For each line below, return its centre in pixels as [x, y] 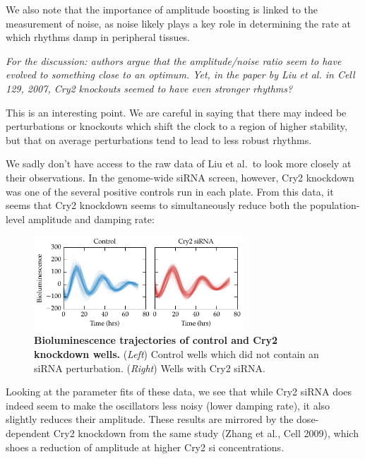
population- [335, 205]
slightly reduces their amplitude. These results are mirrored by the [150, 419]
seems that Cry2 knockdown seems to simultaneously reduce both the [156, 205]
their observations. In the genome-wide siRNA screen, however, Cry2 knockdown [180, 177]
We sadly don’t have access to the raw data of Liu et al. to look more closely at [179, 163]
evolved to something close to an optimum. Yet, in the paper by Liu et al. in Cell [180, 74]
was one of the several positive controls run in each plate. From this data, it [170, 191]
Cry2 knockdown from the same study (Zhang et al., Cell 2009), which [206, 433]
